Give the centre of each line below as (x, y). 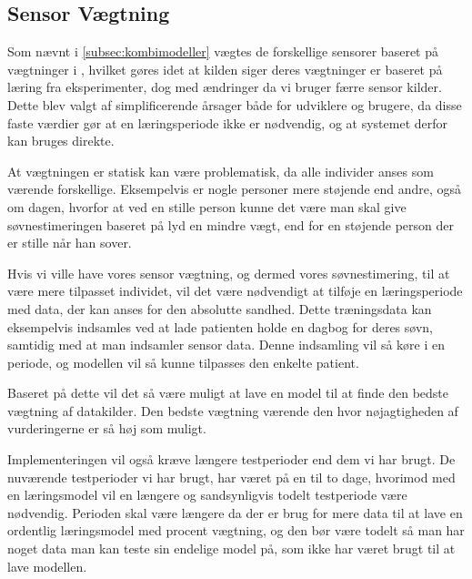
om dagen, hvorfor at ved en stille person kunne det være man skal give (207, 206)
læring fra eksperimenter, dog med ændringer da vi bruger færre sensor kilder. (225, 87)
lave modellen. (47, 566)
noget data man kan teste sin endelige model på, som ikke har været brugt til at (231, 549)
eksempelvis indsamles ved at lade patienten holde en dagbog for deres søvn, (220, 326)
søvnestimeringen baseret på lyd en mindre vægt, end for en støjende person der (231, 224)
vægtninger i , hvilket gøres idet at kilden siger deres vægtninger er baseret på (225, 69)
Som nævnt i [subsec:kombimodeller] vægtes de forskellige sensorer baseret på (223, 51)
